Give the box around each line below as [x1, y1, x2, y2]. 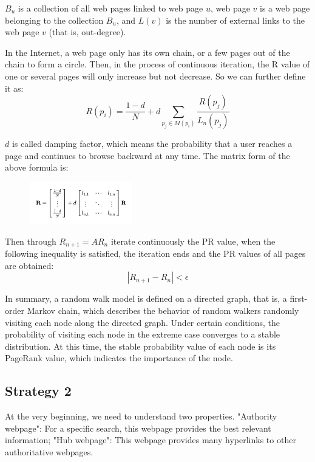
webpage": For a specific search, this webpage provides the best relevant [5, 421, 271, 434]
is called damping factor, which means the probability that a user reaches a [12, 137, 293, 150]
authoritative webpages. [5, 445, 93, 458]
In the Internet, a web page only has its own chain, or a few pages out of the [5, 46, 290, 58]
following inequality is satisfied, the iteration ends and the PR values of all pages [5, 247, 306, 260]
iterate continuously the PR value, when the [110, 234, 276, 247]
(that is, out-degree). [49, 25, 126, 38]
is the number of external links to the [166, 13, 305, 26]
